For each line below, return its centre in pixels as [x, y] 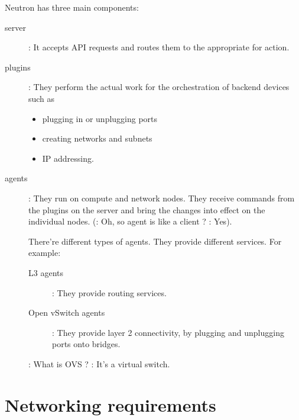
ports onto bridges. [86, 344]
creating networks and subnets [97, 138]
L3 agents [46, 272]
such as [42, 98]
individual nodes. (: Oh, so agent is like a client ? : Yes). [130, 221]
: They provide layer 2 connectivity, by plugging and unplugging [168, 332]
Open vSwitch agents [67, 312]
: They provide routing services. [109, 292]
